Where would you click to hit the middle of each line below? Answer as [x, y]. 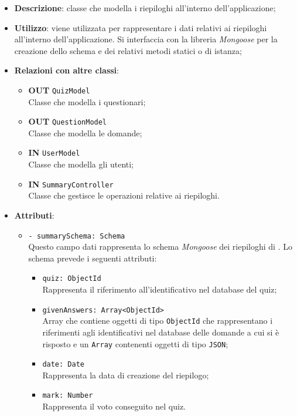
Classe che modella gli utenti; [81, 164]
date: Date [63, 365]
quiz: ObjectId [72, 279]
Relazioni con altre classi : [66, 70]
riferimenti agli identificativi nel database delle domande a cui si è [161, 332]
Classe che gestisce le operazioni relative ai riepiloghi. [124, 195]
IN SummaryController [71, 184]
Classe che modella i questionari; [87, 101]
